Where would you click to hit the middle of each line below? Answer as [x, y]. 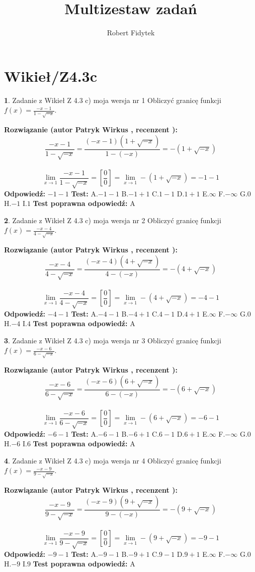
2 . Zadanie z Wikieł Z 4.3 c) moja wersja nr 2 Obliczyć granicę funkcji [113, 220]
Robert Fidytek [131, 33]
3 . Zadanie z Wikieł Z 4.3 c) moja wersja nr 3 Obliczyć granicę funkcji [113, 340]
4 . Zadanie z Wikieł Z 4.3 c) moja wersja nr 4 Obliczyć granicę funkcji [113, 460]
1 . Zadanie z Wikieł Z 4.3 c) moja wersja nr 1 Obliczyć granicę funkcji [113, 100]
